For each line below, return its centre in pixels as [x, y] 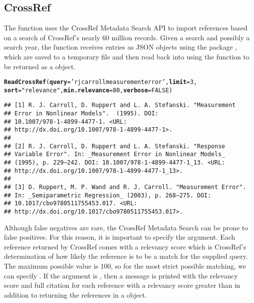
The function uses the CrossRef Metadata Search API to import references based [126, 28]
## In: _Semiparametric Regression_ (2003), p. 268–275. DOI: [108, 195]
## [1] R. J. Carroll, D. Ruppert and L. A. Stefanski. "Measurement [120, 105]
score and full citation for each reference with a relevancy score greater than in [122, 285]
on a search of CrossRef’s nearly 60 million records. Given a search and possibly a [127, 37]
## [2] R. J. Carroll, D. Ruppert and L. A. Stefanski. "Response [115, 146]
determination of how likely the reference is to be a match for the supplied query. [126, 256]
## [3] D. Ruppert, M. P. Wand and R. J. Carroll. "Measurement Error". [125, 187]
